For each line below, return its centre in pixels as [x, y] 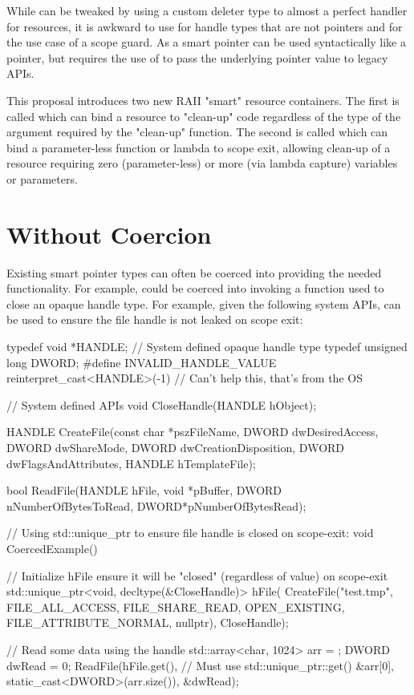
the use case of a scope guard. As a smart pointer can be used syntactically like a [206, 42]
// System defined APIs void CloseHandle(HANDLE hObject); [162, 404]
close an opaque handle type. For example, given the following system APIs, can [204, 303]
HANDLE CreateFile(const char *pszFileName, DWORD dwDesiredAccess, [193, 432]
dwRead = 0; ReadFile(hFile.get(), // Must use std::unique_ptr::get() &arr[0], [201, 665]
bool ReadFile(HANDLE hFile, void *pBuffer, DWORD [144, 490]
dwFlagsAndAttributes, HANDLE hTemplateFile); [131, 463]
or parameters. [42, 178]
